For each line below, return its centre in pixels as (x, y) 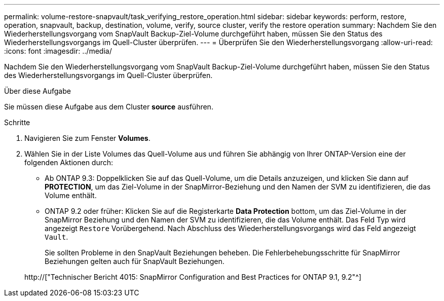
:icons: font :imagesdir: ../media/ (58, 51)
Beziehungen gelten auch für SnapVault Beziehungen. (135, 261)
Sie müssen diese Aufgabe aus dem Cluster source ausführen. (109, 107)
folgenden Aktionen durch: (69, 162)
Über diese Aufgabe (38, 91)
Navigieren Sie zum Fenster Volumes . (87, 138)
